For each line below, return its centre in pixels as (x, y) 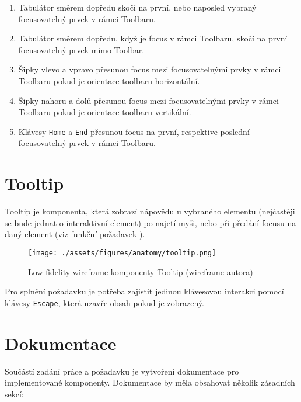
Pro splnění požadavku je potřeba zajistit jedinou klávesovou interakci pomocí (144, 291)
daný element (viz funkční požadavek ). (75, 234)
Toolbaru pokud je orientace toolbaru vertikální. (105, 112)
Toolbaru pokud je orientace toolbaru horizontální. (109, 80)
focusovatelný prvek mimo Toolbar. (81, 49)
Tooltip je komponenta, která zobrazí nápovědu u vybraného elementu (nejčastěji (150, 211)
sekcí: (14, 394)
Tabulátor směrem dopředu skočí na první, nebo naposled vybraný (137, 7)
